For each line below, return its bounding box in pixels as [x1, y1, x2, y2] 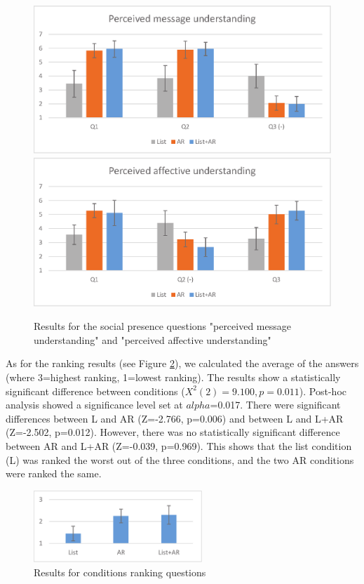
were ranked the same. [6, 466, 102, 481]
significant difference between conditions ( [6, 383, 185, 398]
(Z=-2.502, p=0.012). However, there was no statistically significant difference [6, 425, 340, 439]
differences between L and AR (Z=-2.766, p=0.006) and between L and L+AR [6, 411, 344, 425]
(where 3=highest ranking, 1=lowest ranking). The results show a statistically [6, 369, 341, 384]
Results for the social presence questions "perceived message [34, 319, 291, 333]
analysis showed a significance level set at [6, 397, 183, 412]
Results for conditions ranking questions [34, 564, 206, 579]
